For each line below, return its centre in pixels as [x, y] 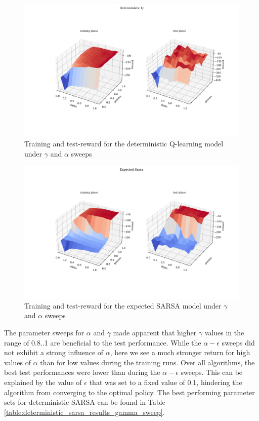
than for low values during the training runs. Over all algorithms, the [147, 362]
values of [17, 362]
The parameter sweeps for [44, 332]
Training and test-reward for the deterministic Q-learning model [124, 144]
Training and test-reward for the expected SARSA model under [123, 305]
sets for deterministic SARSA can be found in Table [85, 402]
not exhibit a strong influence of [54, 352]
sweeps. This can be [212, 372]
